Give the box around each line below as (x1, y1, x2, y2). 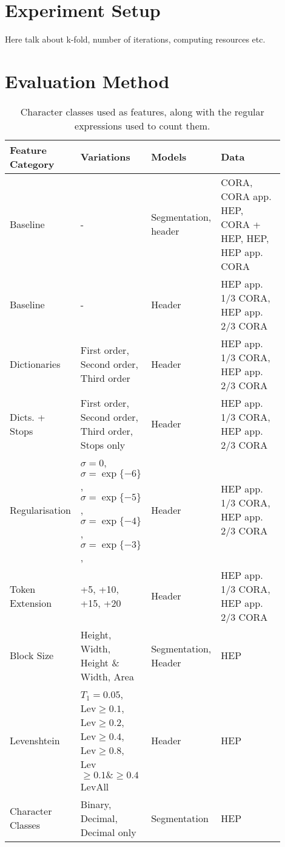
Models (151, 150, 187, 164)
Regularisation (10, 502, 71, 517)
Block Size (10, 648, 54, 663)
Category (10, 156, 55, 171)
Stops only (80, 437, 126, 452)
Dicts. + (10, 409, 45, 424)
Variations (80, 150, 130, 164)
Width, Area (80, 669, 134, 683)
